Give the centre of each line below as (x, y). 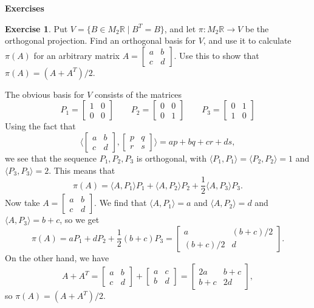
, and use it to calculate (247, 40)
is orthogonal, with (172, 158)
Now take (22, 203)
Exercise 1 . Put (36, 28)
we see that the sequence (51, 158)
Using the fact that (40, 126)
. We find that (121, 203)
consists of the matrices (138, 94)
